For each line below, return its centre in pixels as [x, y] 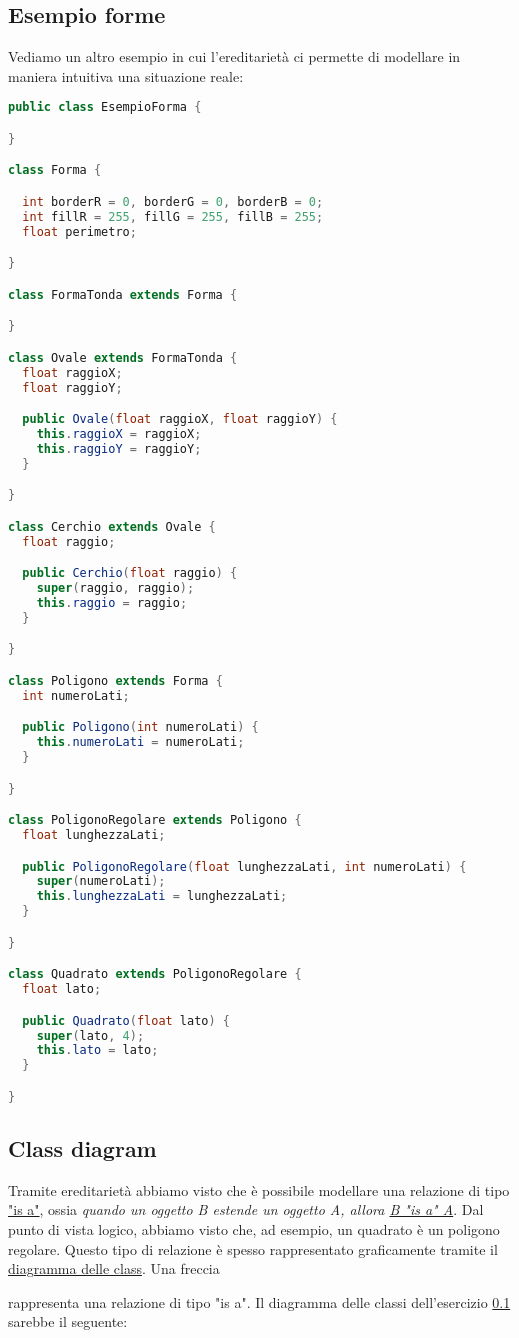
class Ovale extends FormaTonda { [123, 357]
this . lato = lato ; [97, 1050]
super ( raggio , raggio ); [115, 588]
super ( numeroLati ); [101, 881]
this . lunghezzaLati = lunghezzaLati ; [162, 896]
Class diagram [82, 1148]
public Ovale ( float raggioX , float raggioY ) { [180, 419]
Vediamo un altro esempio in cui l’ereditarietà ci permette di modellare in [234, 56]
